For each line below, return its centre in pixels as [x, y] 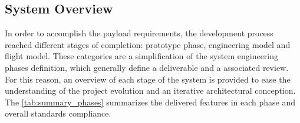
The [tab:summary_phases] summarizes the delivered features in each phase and [150, 102]
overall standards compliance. [58, 113]
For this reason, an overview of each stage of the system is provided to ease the [148, 79]
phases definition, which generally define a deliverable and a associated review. [147, 67]
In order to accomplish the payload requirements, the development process [139, 33]
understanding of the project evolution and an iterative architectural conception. [150, 90]
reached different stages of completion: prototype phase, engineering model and [148, 44]
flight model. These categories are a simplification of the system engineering [142, 56]
